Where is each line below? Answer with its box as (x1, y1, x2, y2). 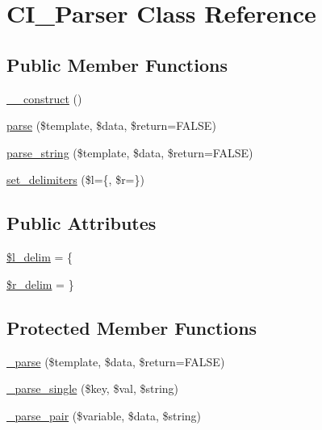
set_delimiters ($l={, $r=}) (6, 171, 144, 188)
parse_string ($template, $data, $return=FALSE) (6, 144, 253, 161)
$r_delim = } (6, 275, 74, 292)
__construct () (6, 90, 82, 106)
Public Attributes (6, 211, 157, 236)
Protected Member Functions (6, 315, 257, 340)
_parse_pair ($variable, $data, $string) (6, 407, 202, 424)
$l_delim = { (6, 248, 73, 265)
